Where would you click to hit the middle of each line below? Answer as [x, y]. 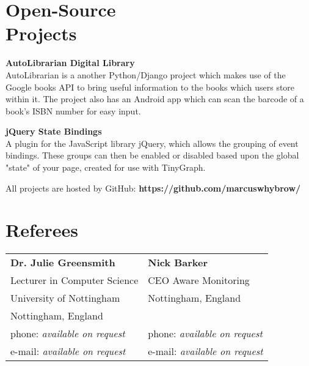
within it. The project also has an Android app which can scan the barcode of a [155, 99]
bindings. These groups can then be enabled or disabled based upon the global [152, 155]
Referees [42, 230]
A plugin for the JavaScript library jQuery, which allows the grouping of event [152, 143]
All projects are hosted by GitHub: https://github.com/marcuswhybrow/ [153, 188]
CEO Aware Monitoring [199, 280]
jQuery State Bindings [54, 131]
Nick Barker [178, 263]
